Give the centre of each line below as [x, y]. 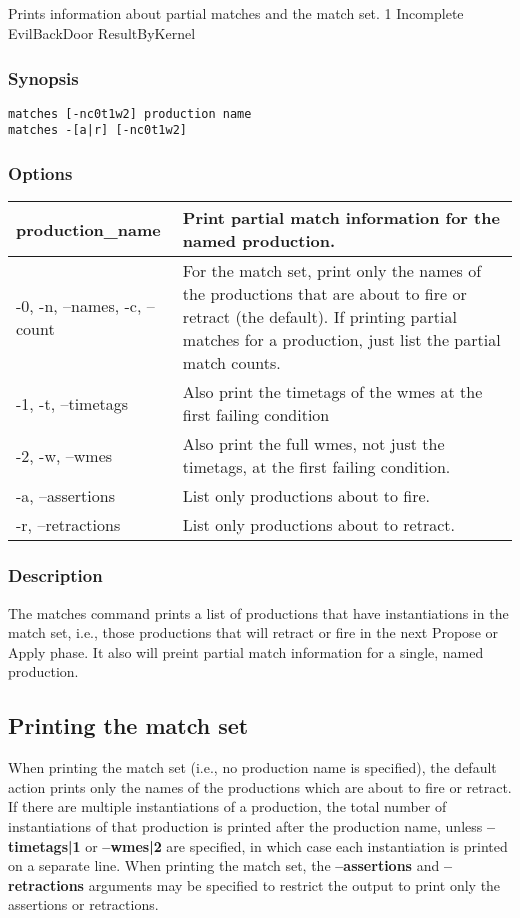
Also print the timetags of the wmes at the [332, 392]
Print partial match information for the [341, 218]
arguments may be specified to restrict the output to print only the [294, 884]
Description [55, 575]
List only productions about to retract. [318, 525]
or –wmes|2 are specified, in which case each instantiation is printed [296, 845]
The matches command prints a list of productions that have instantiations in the [258, 612]
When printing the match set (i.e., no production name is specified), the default [252, 767]
